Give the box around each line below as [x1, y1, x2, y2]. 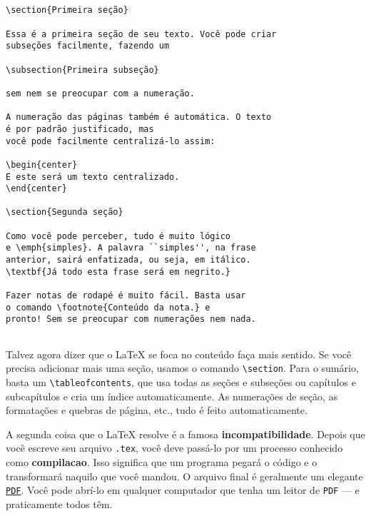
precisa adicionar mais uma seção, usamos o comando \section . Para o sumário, [6, 360, 359, 375]
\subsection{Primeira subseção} [6, 64, 159, 75]
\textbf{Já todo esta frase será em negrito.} [6, 266, 230, 277]
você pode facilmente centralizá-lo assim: [6, 136, 215, 146]
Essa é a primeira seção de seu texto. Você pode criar [6, 29, 277, 39]
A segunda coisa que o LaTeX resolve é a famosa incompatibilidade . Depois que [6, 426, 365, 441]
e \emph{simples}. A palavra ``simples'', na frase [6, 243, 256, 253]
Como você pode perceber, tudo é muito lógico [6, 231, 230, 241]
